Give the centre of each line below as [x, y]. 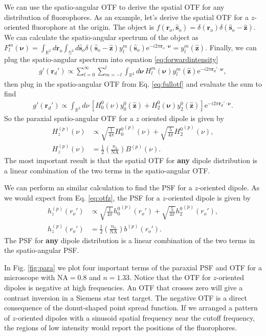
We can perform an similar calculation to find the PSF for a [98, 187]
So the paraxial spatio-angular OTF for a [69, 118]
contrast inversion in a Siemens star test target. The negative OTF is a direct [126, 297]
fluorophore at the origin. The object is [93, 27]
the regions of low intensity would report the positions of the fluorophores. [121, 328]
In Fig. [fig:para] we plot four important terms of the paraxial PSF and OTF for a [133, 267]
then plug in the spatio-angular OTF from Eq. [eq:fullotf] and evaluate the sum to [133, 83]
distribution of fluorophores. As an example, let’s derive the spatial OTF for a [126, 17]
